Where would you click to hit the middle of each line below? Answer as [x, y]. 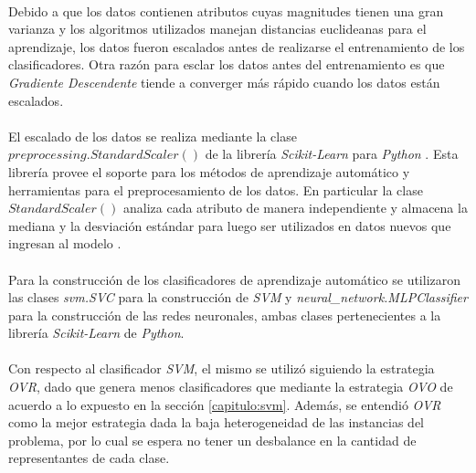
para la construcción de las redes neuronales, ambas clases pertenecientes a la [225, 315]
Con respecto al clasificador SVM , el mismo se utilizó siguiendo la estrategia [222, 368]
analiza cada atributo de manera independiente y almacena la [296, 208]
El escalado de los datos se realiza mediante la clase [153, 136]
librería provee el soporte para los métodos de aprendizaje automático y [209, 171]
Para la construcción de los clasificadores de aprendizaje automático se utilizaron [235, 279]
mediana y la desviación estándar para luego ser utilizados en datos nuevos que [230, 225]
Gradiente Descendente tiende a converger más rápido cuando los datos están [224, 82]
